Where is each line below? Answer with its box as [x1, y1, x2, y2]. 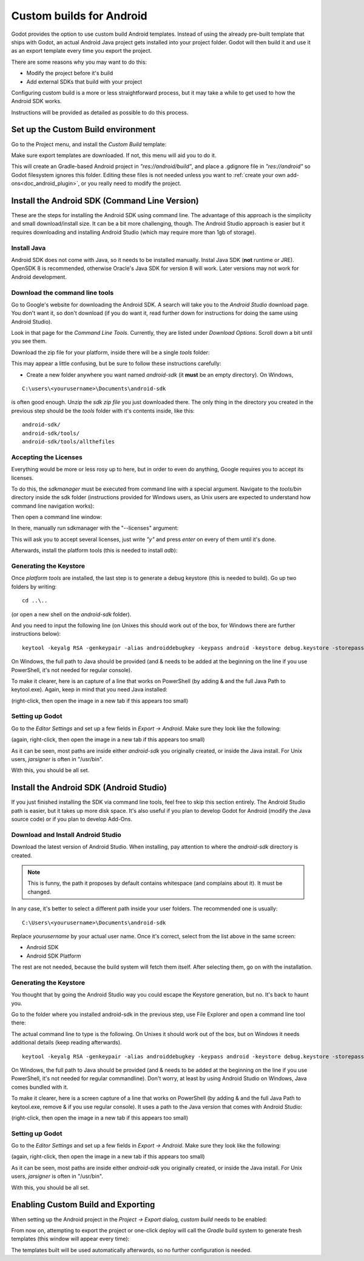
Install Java [11, 243, 46, 252]
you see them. [11, 337, 47, 345]
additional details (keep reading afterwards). [11, 1039, 122, 1046]
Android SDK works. [11, 98, 62, 105]
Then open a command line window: [11, 513, 103, 521]
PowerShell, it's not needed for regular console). [11, 666, 133, 673]
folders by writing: [11, 583, 57, 590]
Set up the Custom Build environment [11, 124, 156, 135]
